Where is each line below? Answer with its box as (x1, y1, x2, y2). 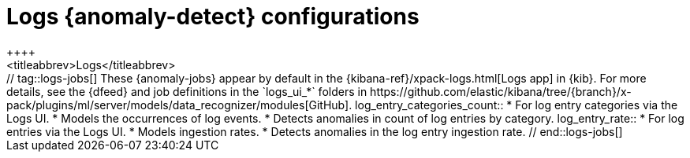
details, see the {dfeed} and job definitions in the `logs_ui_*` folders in (6, 84, 367, 98)
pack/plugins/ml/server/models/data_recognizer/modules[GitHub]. (6, 97, 352, 112)
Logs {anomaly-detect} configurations (6, 3, 420, 30)
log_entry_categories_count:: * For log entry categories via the (355, 97, 678, 112)
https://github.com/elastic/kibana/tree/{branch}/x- (370, 84, 632, 98)
